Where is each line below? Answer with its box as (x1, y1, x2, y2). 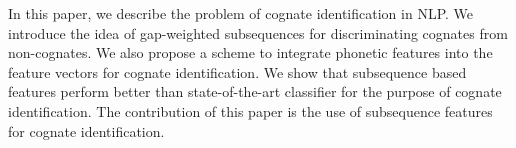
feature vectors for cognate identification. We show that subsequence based (8, 61, 467, 82)
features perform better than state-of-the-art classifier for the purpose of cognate (8, 81, 502, 102)
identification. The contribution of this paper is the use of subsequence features (8, 100, 493, 121)
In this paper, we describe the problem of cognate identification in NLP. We (8, 3, 474, 23)
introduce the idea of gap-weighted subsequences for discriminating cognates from (8, 22, 508, 43)
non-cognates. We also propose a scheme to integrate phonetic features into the (8, 42, 493, 63)
